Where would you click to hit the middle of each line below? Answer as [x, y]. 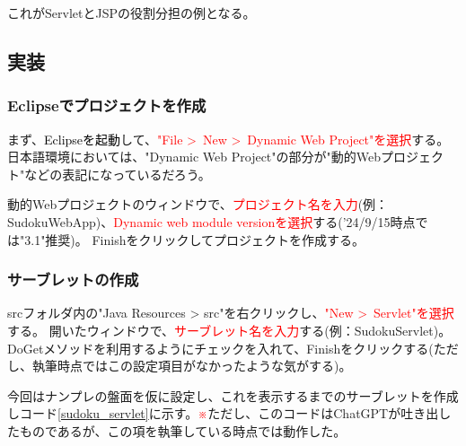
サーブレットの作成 [73, 280]
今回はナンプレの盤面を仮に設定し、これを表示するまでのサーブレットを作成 [233, 395]
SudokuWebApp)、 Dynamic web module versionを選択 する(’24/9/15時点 [211, 221]
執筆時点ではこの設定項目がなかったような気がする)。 [192, 366]
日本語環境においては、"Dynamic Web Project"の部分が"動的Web [194, 157]
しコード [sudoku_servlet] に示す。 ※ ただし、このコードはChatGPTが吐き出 [223, 413]
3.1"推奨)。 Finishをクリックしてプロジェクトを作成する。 [195, 239]
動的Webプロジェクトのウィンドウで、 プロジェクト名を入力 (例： [198, 204]
